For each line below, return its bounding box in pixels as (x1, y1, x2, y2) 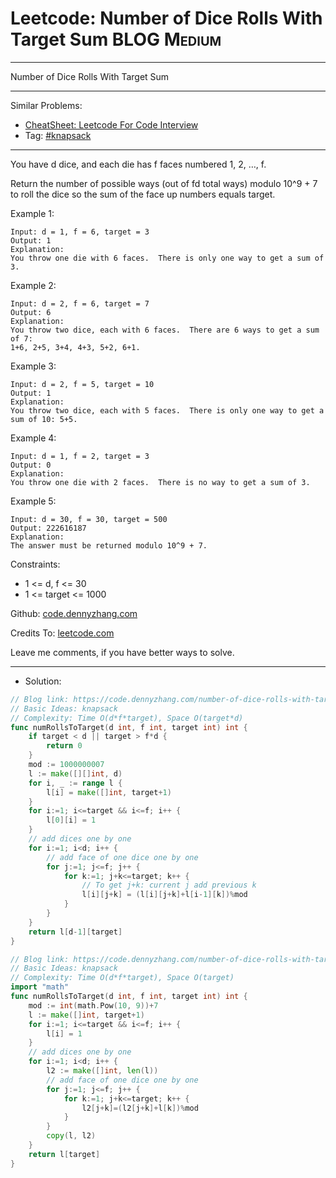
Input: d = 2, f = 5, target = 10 (10, 379, 155, 389)
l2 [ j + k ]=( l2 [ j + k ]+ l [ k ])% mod (81, 1103, 199, 1113)
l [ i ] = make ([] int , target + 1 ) (46, 787, 172, 797)
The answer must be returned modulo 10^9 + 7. (10, 540, 208, 551)
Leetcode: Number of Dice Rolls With (10, 7, 323, 30)
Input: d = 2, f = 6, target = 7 (10, 298, 150, 309)
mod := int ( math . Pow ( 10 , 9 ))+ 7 (28, 1000, 159, 1011)
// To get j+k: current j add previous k (81, 880, 257, 891)
